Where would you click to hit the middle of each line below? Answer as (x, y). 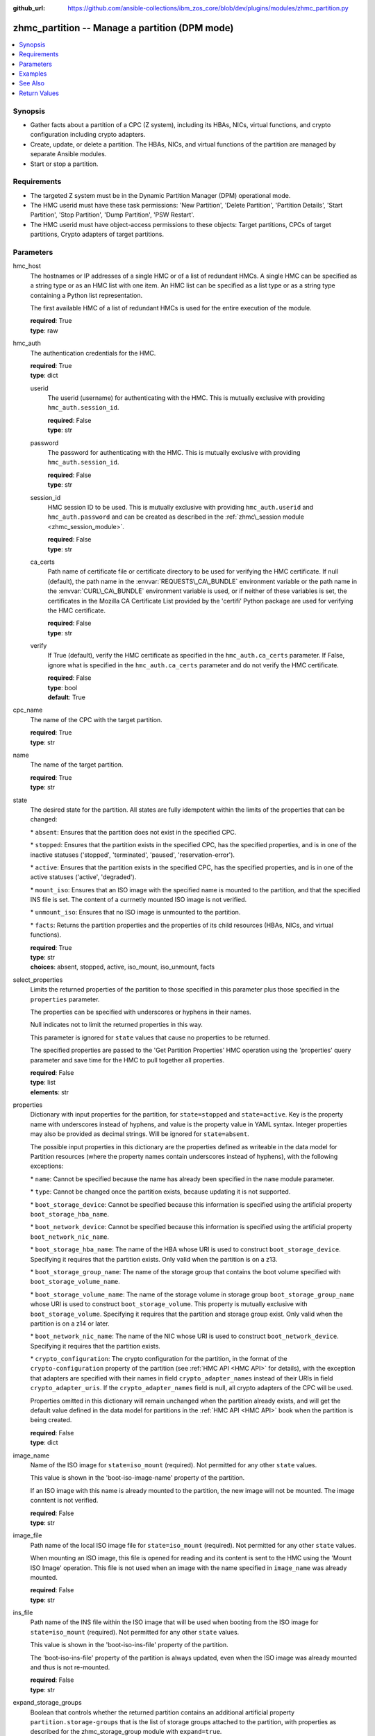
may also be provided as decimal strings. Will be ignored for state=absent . (140, 1134)
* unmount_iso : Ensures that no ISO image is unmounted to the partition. (135, 912)
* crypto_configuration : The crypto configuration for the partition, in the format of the (159, 1359)
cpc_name (28, 710)
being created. (51, 1420)
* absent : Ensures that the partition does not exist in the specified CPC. (133, 832)
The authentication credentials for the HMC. (93, 353)
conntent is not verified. (64, 1501)
